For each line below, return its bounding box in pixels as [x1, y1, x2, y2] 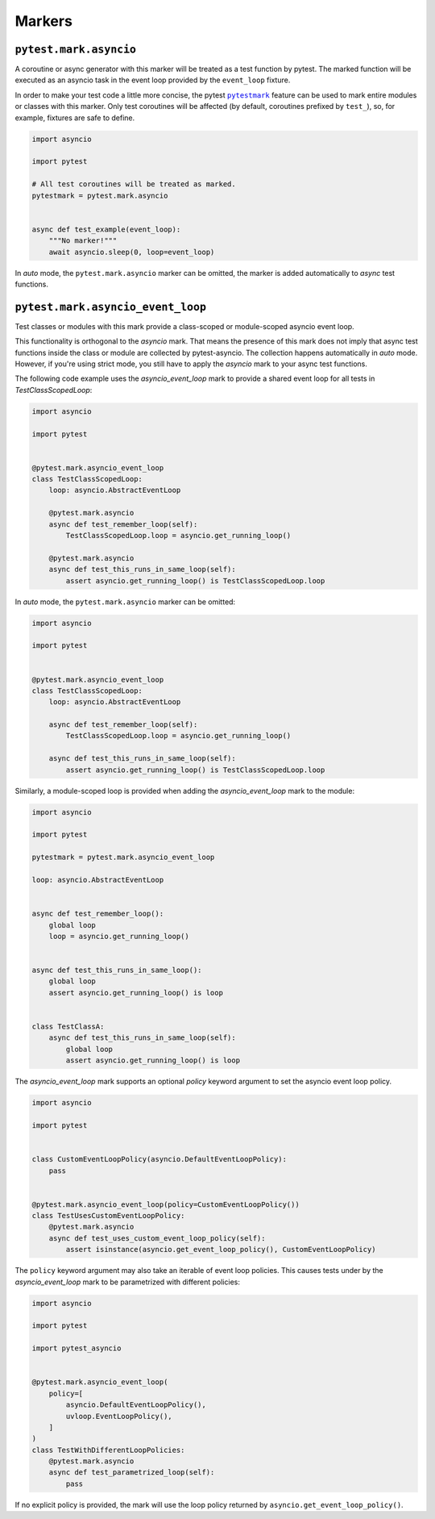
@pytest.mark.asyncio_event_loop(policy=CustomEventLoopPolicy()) [31, 1200, 300, 1209]
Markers [14, 12, 72, 30]
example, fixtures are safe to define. [14, 113, 135, 123]
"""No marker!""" [48, 236, 118, 245]
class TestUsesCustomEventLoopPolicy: [31, 1211, 185, 1221]
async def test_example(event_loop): [31, 224, 181, 234]
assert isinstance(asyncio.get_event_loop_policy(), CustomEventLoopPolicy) [65, 1245, 376, 1254]
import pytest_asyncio [31, 1344, 122, 1353]
